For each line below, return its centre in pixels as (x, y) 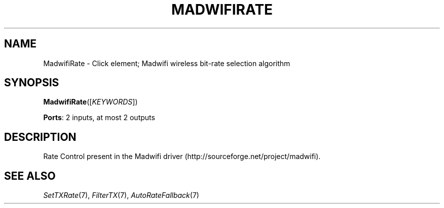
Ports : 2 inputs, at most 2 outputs (99, 118)
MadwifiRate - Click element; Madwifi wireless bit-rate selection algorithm (167, 63)
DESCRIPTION (40, 137)
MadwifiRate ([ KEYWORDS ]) (90, 102)
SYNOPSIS (32, 83)
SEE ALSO (30, 176)
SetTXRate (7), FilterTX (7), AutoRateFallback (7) (121, 195)
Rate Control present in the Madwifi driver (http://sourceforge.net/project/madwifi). (182, 157)
